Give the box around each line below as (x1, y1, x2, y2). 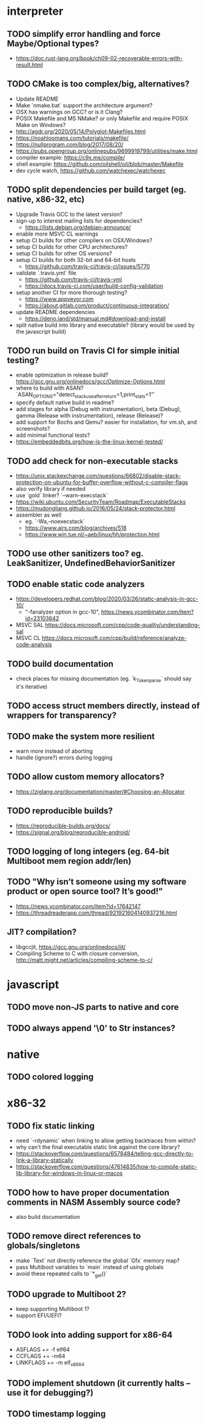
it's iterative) (15, 683, 48, 690)
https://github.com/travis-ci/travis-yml (25, 275, 122, 283)
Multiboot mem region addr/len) (7, 856, 131, 866)
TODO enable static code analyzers (7, 578, 145, 590)
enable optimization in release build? (15, 371, 109, 378)
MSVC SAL (15, 621, 44, 629)
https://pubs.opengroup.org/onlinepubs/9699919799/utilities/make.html (15, 147, 198, 155)
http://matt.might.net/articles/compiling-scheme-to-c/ (15, 956, 153, 964)
